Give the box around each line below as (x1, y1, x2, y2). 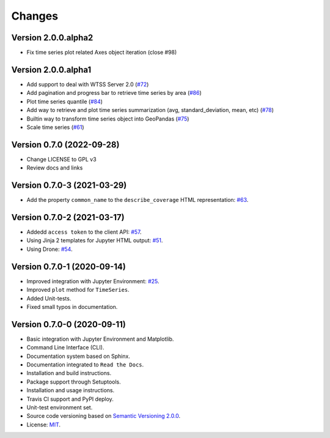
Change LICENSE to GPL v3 (26, 155, 97, 163)
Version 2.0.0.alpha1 (11, 64, 92, 75)
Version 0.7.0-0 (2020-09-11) (11, 319, 127, 330)
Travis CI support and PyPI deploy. (26, 395, 114, 403)
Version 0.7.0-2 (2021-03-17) (11, 212, 125, 223)
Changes (11, 9, 58, 23)
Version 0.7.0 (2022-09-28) (11, 139, 120, 150)
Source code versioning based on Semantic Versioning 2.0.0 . (26, 412, 181, 420)
